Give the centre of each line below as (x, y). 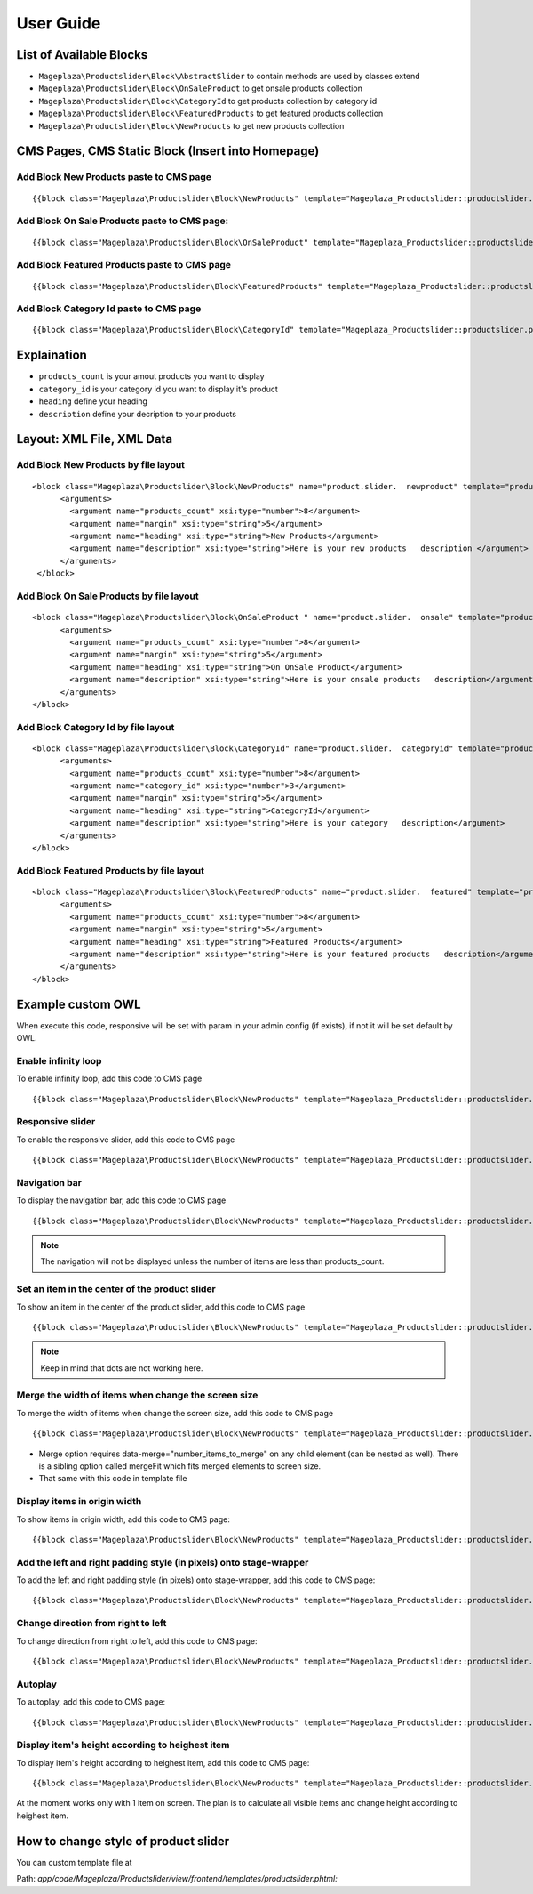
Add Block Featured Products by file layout (110, 870)
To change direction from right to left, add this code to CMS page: (137, 1640)
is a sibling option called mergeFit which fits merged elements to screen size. (180, 1466)
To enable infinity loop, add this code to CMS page (109, 1079)
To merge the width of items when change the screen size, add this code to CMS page (175, 1413)
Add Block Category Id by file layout (95, 727)
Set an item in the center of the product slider (116, 1289)
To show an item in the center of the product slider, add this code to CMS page (161, 1307)
